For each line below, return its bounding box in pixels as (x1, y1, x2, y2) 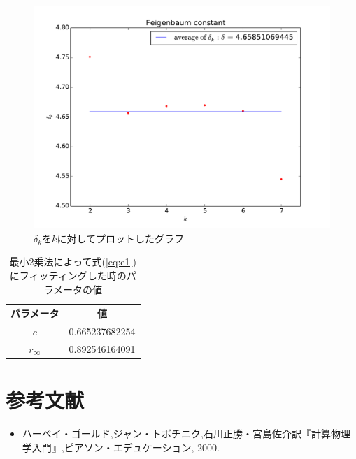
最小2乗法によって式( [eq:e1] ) (9, 254, 136, 269)
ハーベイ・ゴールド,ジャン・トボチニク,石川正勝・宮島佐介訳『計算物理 (22, 426, 350, 441)
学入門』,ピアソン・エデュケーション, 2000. (22, 439, 220, 454)
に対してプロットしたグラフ (57, 231, 184, 245)
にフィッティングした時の (9, 268, 127, 283)
